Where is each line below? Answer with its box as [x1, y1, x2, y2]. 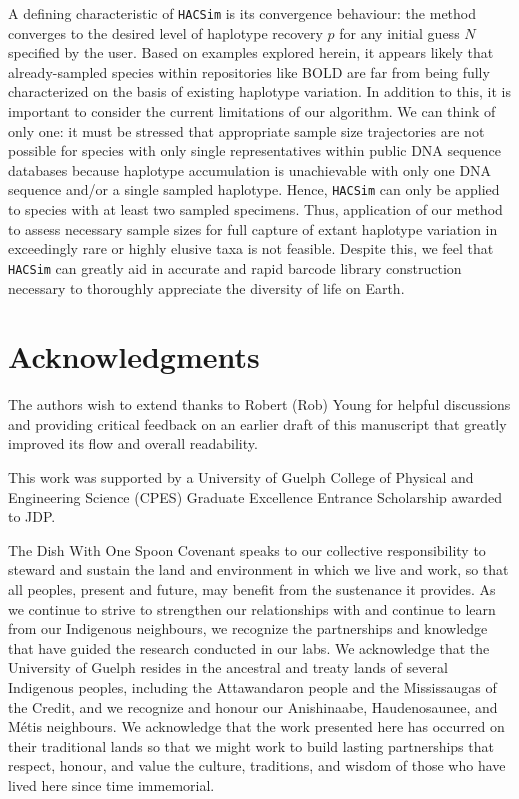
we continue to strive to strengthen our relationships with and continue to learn [8, 598, 496, 619]
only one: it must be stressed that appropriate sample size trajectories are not [8, 120, 485, 141]
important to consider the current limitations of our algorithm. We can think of [8, 101, 496, 122]
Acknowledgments [8, 336, 260, 377]
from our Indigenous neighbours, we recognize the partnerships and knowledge [8, 618, 488, 639]
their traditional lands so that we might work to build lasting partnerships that [8, 735, 494, 756]
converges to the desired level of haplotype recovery [8, 22, 323, 43]
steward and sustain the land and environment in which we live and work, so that [8, 559, 509, 580]
